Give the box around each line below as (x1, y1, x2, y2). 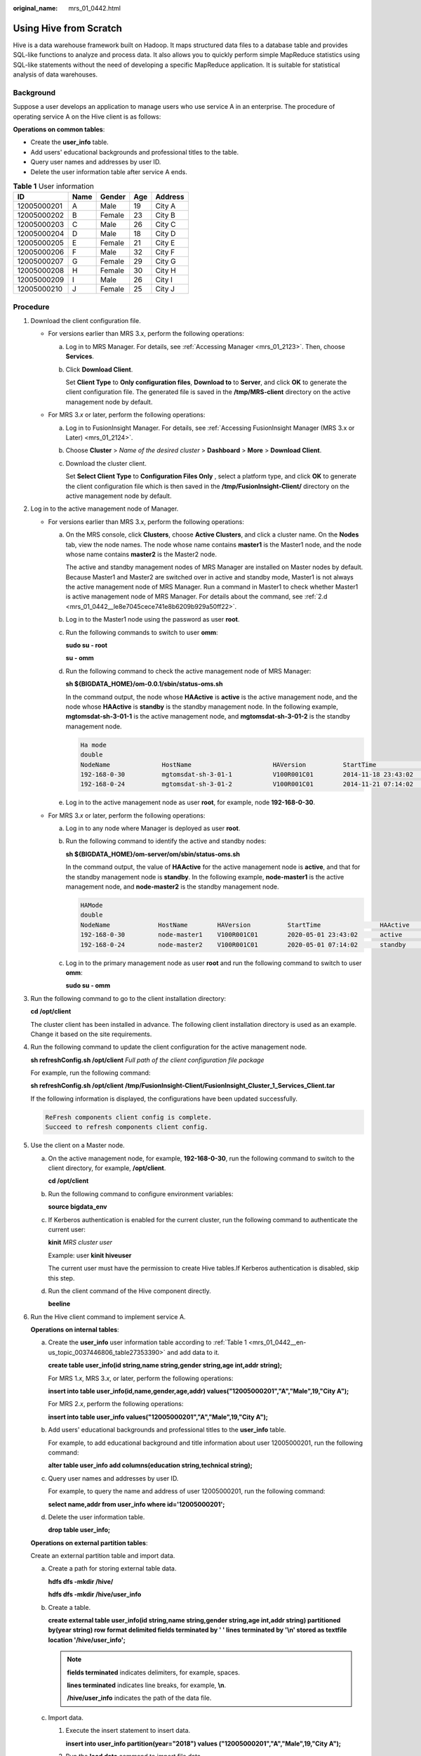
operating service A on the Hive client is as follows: (13, 112, 161, 121)
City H (155, 266, 177, 275)
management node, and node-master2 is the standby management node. (65, 882, 279, 891)
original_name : (13, 4, 58, 12)
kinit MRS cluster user (48, 1238, 112, 1247)
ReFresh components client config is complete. (45, 1113, 212, 1121)
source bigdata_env (48, 1203, 108, 1211)
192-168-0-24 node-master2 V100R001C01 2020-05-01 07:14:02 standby (80, 941, 406, 948)
